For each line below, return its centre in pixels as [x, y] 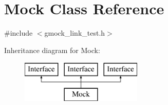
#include [18, 33]
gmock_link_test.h [75, 33]
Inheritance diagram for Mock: [52, 50]
